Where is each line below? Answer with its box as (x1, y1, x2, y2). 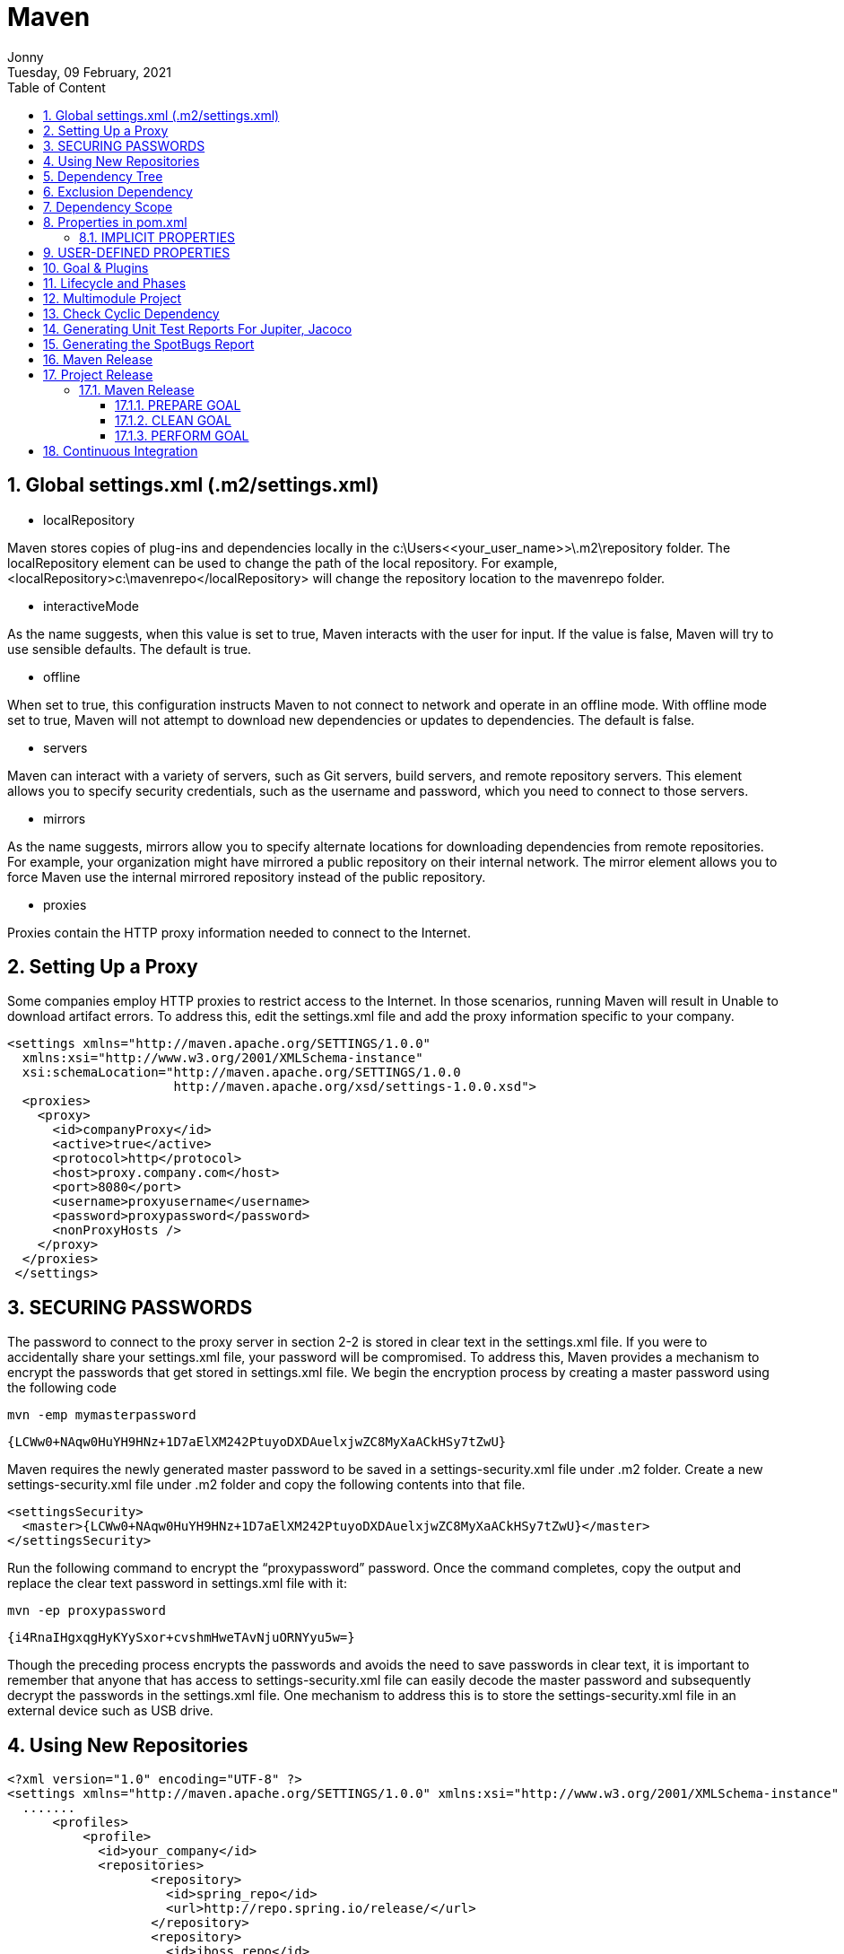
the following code (7, 1380, 117, 1396)
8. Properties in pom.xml (43, 214, 187, 230)
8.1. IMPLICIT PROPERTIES (79, 229, 236, 245)
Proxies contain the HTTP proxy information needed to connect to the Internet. (7, 924, 471, 940)
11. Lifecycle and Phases (43, 275, 187, 291)
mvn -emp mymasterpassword (7, 1408, 196, 1423)
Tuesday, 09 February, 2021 (7, 64, 171, 80)
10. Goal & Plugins (43, 259, 149, 275)
